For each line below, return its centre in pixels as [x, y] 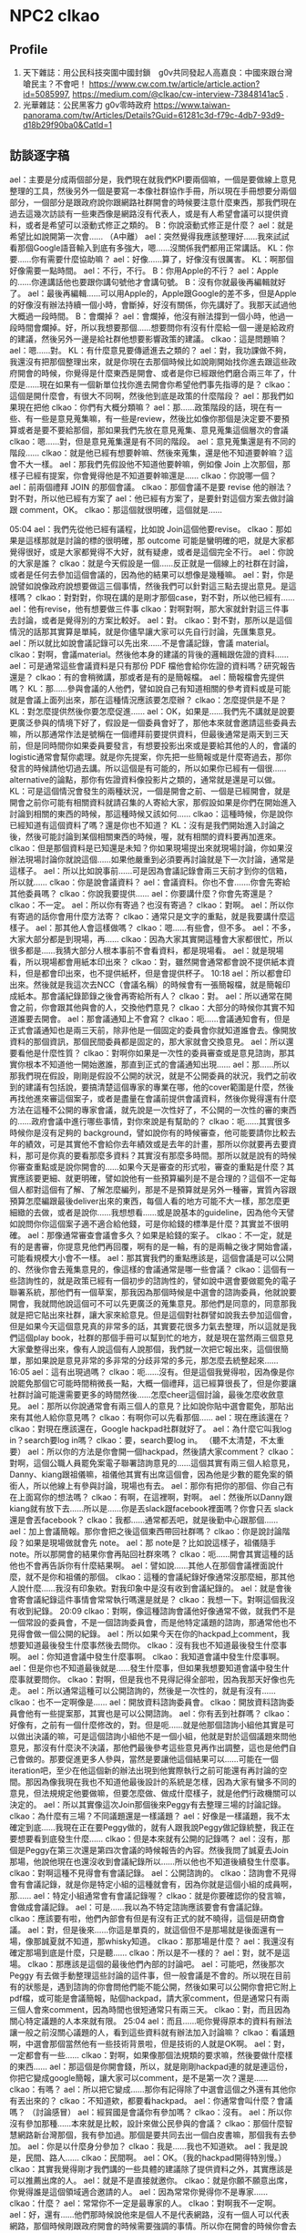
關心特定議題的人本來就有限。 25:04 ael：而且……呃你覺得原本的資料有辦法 [151, 2021]
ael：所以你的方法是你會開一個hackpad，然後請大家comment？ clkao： [162, 1451]
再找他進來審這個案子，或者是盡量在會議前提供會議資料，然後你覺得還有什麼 [153, 1098]
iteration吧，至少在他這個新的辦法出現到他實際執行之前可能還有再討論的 [144, 1770]
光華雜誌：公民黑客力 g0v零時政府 [87, 105]
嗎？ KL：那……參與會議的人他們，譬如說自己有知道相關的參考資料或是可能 [150, 688]
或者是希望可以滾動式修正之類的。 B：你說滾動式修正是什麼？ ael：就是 [159, 225]
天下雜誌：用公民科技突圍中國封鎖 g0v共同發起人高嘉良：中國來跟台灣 [158, 72]
